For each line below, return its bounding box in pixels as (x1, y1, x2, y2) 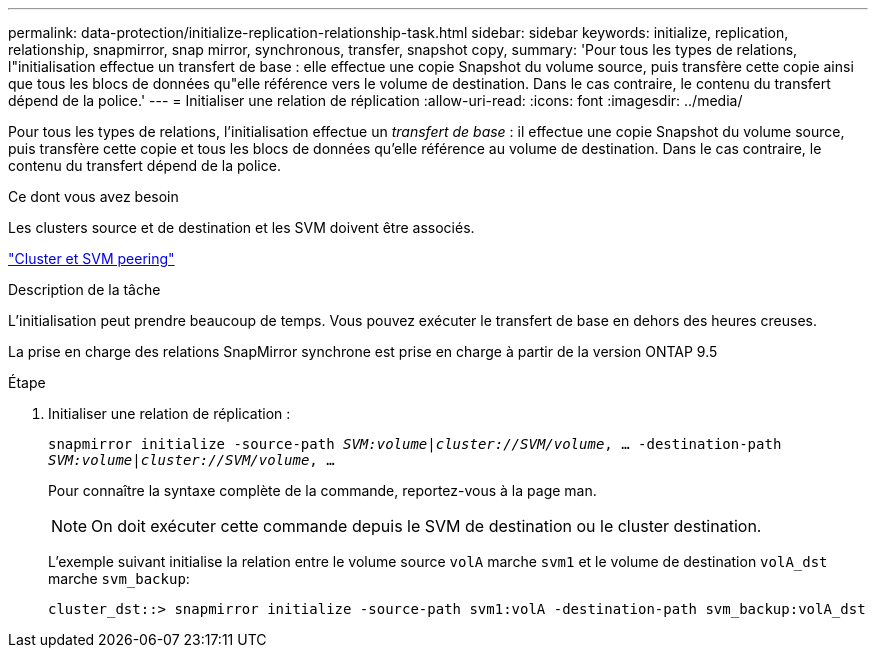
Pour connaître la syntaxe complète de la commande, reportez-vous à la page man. (48, 482, 597, 499)
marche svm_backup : (48, 570, 190, 587)
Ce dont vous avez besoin (8, 188, 179, 205)
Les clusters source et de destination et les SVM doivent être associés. (8, 219, 475, 236)
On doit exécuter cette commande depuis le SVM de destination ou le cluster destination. (91, 516, 762, 536)
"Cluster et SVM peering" (8, 250, 175, 267)
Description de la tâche (8, 281, 161, 298)
